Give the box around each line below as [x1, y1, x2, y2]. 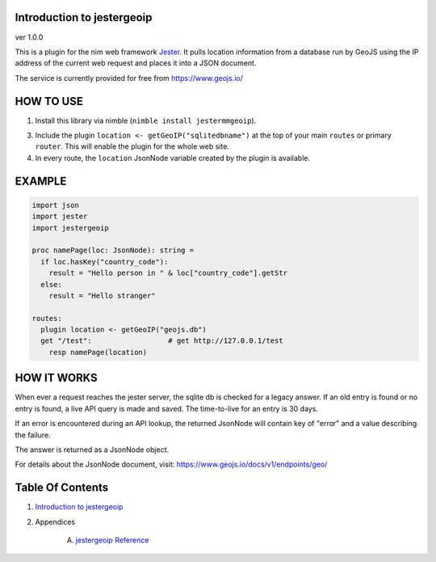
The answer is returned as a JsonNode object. [15, 445, 170, 454]
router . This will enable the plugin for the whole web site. [35, 142, 230, 151]
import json [31, 201, 80, 209]
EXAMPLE [15, 174, 67, 188]
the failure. [15, 429, 52, 440]
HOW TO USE [15, 94, 84, 108]
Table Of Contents [15, 481, 109, 495]
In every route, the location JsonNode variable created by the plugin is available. [35, 153, 311, 163]
